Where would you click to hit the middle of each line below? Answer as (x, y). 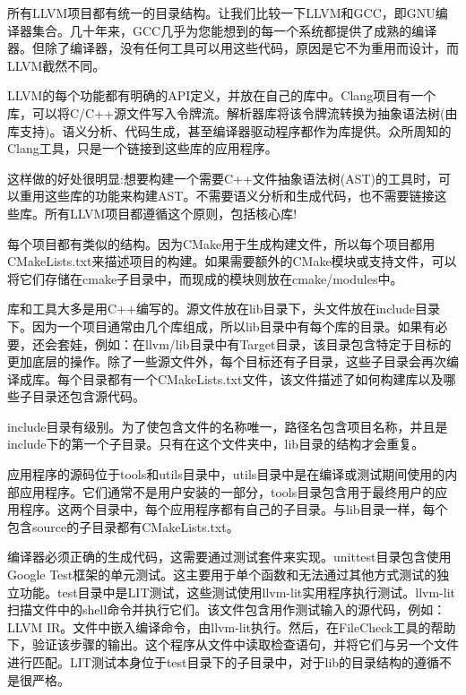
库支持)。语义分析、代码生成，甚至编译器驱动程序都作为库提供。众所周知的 (229, 130)
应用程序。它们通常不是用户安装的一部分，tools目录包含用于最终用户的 (227, 491)
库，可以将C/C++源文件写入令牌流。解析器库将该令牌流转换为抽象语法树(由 (233, 112)
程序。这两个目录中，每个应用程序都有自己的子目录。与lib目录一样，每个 (233, 509)
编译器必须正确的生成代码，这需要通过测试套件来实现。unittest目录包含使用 (229, 557)
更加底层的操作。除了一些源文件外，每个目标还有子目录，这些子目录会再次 (227, 361)
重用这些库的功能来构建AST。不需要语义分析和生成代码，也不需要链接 (227, 196)
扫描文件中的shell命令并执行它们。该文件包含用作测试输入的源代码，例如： (227, 609)
